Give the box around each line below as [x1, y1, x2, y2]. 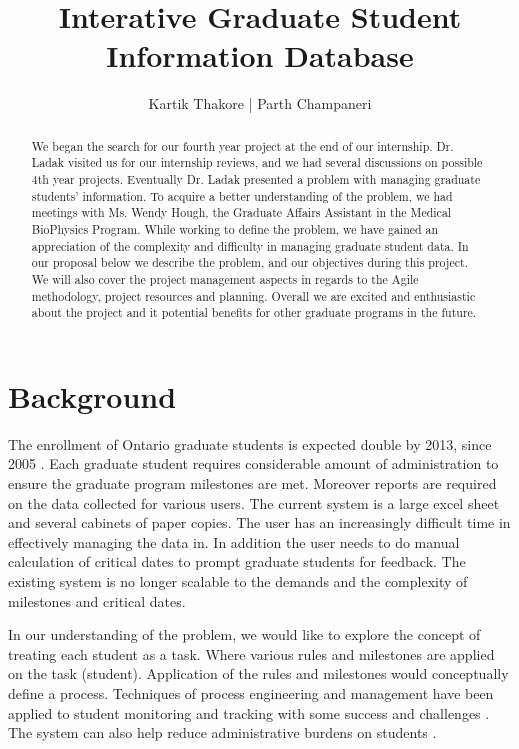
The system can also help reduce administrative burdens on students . [8, 722, 437, 743]
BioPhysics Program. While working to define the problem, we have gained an [31, 220, 439, 237]
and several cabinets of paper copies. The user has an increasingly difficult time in [8, 512, 511, 533]
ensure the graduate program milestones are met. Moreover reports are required [8, 473, 497, 494]
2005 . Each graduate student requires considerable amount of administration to [8, 453, 499, 474]
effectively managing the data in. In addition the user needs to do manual [8, 531, 460, 552]
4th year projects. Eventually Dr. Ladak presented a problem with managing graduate [31, 171, 481, 188]
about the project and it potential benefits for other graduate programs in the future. [31, 304, 477, 321]
